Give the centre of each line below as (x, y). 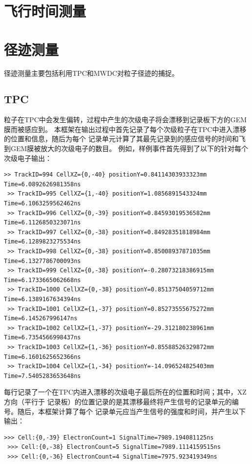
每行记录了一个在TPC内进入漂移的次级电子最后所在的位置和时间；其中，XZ (125, 392)
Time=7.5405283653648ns (42, 376)
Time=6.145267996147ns (41, 319)
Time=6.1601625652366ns (42, 357)
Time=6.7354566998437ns (42, 338)
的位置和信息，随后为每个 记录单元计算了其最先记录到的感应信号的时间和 (121, 139)
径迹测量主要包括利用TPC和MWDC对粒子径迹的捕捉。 (91, 73)
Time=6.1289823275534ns (42, 242)
